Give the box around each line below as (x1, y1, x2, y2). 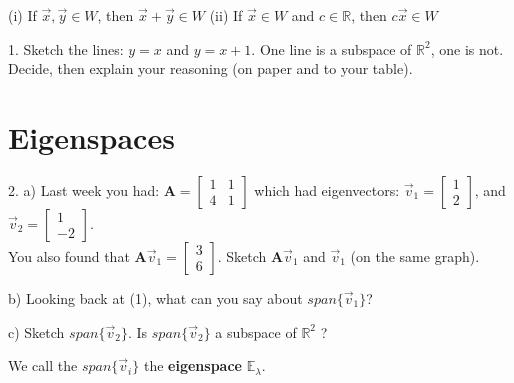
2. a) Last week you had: (8, 179, 160, 200)
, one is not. (430, 38, 504, 59)
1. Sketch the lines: (8, 38, 124, 59)
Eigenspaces (8, 116, 175, 157)
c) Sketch (8, 321, 65, 342)
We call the (8, 355, 78, 376)
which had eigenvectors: (254, 179, 400, 200)
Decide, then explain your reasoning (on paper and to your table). (8, 58, 413, 79)
